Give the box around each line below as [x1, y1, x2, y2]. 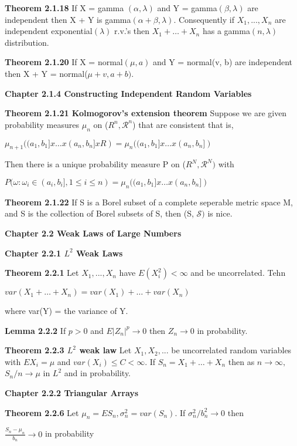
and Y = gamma [157, 2, 217, 13]
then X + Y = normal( [5, 67, 88, 79]
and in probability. [64, 367, 131, 379]
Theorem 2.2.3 [5, 344, 64, 356]
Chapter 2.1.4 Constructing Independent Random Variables [5, 87, 252, 99]
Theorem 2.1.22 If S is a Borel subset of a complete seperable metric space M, [5, 195, 293, 208]
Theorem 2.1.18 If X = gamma [5, 2, 124, 13]
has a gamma [202, 25, 250, 37]
